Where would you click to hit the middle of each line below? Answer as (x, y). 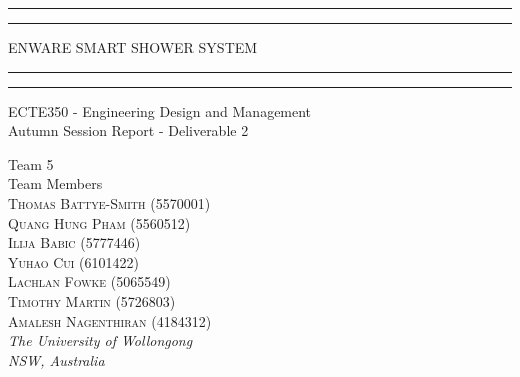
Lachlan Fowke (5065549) (89, 281)
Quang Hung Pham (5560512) (99, 222)
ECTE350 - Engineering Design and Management (160, 110)
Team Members (55, 183)
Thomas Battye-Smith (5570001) (109, 202)
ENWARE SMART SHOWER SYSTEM (133, 47)
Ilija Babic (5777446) (74, 242)
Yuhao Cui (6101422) (73, 261)
